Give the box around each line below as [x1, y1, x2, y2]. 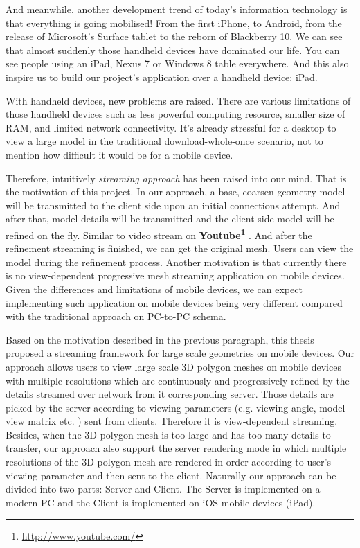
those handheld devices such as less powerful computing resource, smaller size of [6, 107, 345, 121]
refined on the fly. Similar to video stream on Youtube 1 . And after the [6, 225, 312, 242]
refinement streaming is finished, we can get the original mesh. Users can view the [6, 241, 354, 256]
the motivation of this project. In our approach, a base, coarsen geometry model [6, 184, 345, 199]
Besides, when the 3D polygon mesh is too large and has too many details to [6, 427, 331, 441]
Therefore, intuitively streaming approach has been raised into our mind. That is [6, 170, 347, 185]
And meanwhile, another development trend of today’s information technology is [6, 2, 348, 16]
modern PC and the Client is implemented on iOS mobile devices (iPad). [6, 495, 316, 509]
